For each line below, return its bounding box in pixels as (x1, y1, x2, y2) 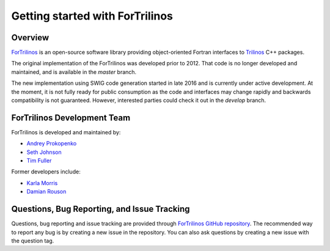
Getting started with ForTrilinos (11, 9, 174, 23)
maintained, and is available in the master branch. (11, 68, 137, 76)
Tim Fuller (26, 157, 52, 164)
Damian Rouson (26, 188, 67, 195)
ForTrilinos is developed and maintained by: (11, 128, 121, 136)
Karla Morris (26, 179, 58, 186)
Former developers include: (11, 168, 81, 175)
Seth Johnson (26, 148, 62, 156)
